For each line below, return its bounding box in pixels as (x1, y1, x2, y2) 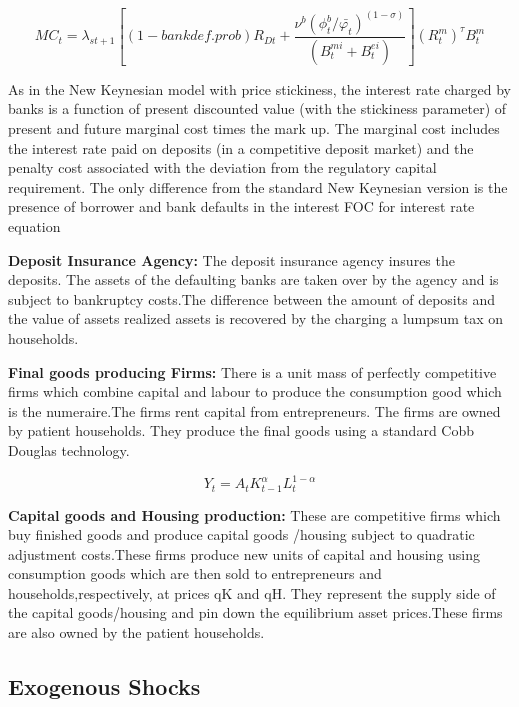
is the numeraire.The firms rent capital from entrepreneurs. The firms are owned (8, 400, 501, 421)
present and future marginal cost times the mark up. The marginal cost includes (8, 118, 500, 139)
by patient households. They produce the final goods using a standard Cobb (8, 420, 475, 441)
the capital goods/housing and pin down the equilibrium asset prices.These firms (8, 602, 503, 623)
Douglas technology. (8, 439, 130, 460)
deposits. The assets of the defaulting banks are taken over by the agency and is (8, 269, 499, 290)
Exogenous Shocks (8, 671, 201, 702)
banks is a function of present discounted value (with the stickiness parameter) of (8, 98, 507, 119)
